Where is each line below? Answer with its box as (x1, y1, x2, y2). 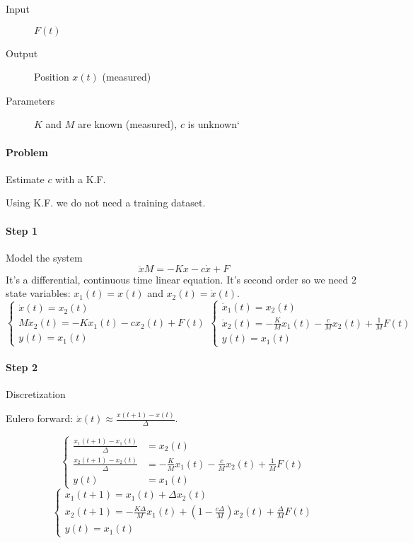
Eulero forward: (6, 411, 74, 426)
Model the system (6, 250, 83, 264)
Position (34, 69, 69, 84)
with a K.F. (55, 171, 106, 186)
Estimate (6, 171, 45, 186)
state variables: (6, 286, 71, 300)
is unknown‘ (187, 117, 240, 132)
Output (6, 45, 38, 60)
